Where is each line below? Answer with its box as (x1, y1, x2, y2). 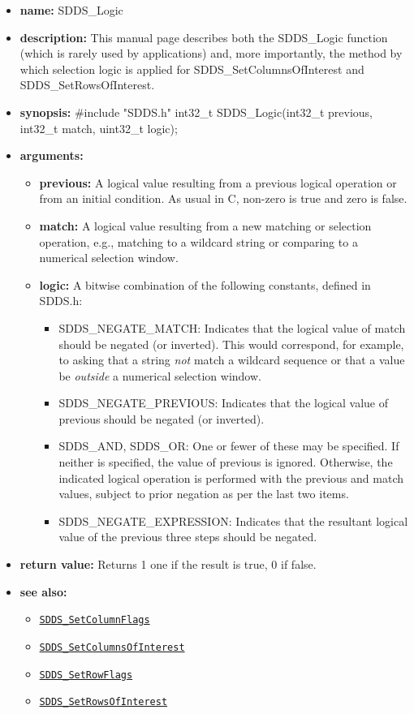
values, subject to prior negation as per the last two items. (58, 485, 349, 502)
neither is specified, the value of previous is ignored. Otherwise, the (58, 454, 393, 471)
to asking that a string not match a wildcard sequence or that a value (58, 351, 405, 368)
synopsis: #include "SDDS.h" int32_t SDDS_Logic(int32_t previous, (19, 103, 373, 120)
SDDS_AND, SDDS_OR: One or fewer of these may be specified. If (58, 437, 399, 454)
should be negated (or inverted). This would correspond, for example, (58, 335, 404, 352)
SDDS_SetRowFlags (39, 669, 133, 681)
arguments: (19, 147, 84, 164)
